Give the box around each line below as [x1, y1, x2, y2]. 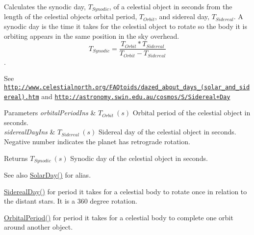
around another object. [4, 222, 73, 232]
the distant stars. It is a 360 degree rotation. [4, 196, 137, 206]
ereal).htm [4, 93, 39, 101]
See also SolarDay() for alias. [4, 170, 91, 180]
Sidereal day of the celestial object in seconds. [99, 127, 236, 137]
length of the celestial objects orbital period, [4, 11, 137, 22]
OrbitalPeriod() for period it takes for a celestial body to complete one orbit [4, 212, 233, 222]
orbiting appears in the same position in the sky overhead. [4, 30, 179, 41]
